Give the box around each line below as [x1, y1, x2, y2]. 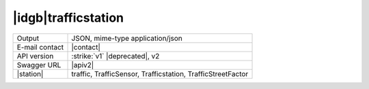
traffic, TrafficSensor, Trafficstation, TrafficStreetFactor [71, 69, 249, 78]
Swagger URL [16, 60, 61, 69]
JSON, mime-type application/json [71, 33, 182, 43]
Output [16, 33, 40, 43]
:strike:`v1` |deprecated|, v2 [71, 51, 160, 60]
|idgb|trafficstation [12, 10, 124, 25]
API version [16, 51, 54, 60]
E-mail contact [16, 42, 64, 52]
